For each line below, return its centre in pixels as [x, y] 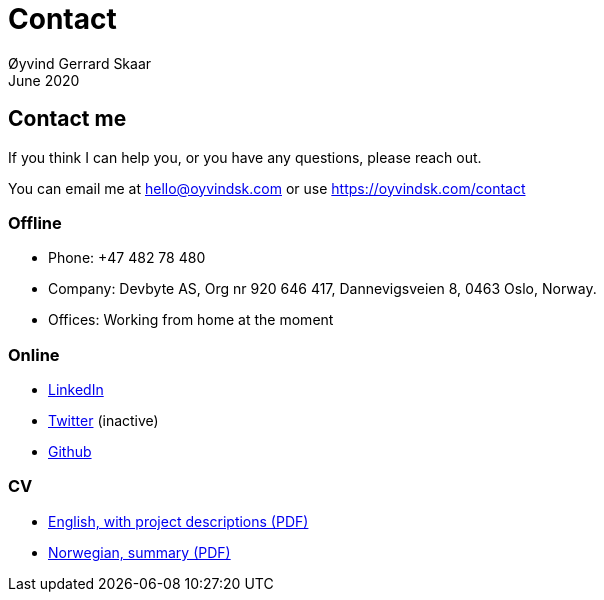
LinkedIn [76, 390]
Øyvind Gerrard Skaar [80, 63]
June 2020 [44, 80]
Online [34, 354]
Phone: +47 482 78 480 [127, 258]
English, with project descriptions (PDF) [178, 521]
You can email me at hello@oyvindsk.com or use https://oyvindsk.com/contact [267, 188]
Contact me [67, 119]
